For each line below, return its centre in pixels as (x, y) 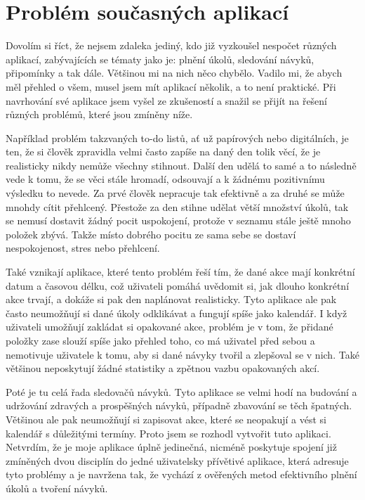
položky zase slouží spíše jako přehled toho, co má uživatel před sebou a (160, 340)
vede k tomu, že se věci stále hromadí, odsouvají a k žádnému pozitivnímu (165, 179)
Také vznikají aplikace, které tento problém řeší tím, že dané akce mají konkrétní (180, 272)
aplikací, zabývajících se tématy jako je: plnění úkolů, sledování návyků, (160, 59)
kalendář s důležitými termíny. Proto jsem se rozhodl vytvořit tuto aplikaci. (168, 433)
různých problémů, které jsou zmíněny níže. (99, 114)
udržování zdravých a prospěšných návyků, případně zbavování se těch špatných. (179, 405)
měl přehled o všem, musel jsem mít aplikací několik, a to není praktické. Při (171, 86)
